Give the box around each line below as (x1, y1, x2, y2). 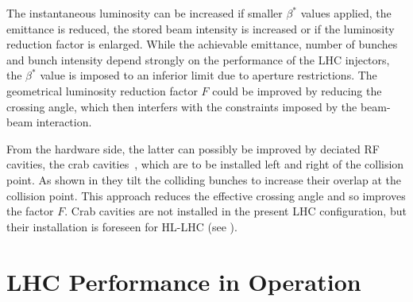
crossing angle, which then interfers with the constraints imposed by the (6, 98, 357, 114)
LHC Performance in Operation (6, 265, 361, 297)
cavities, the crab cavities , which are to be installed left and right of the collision (6, 156, 404, 172)
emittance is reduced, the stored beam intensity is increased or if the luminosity (6, 20, 395, 37)
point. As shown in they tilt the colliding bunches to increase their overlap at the (6, 171, 402, 188)
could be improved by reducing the (212, 82, 382, 99)
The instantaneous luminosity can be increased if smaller (6, 5, 283, 21)
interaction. (36, 114, 92, 130)
